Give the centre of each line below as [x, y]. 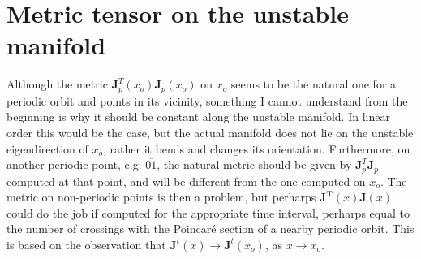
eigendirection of [47, 148]
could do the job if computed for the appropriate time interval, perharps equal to [208, 212]
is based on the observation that [86, 244]
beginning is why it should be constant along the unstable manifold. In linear [198, 117]
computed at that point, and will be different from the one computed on [186, 181]
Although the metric [57, 84]
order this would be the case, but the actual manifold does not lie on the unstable [210, 132]
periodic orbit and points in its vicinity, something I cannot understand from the [207, 100]
